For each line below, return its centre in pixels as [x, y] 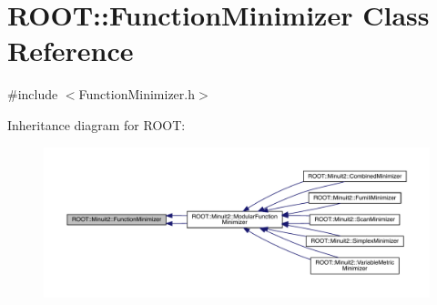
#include [33, 94]
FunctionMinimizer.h [137, 94]
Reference [71, 51]
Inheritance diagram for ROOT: [97, 124]
